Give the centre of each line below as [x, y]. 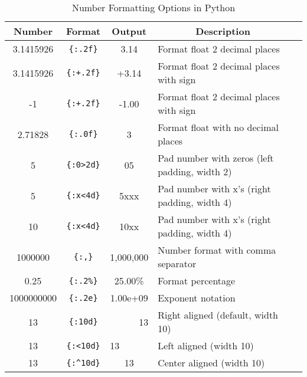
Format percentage [197, 281]
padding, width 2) [195, 171]
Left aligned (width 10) [206, 345]
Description [223, 31]
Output [129, 31]
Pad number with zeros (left [216, 158]
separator [177, 263]
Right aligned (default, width [218, 315]
